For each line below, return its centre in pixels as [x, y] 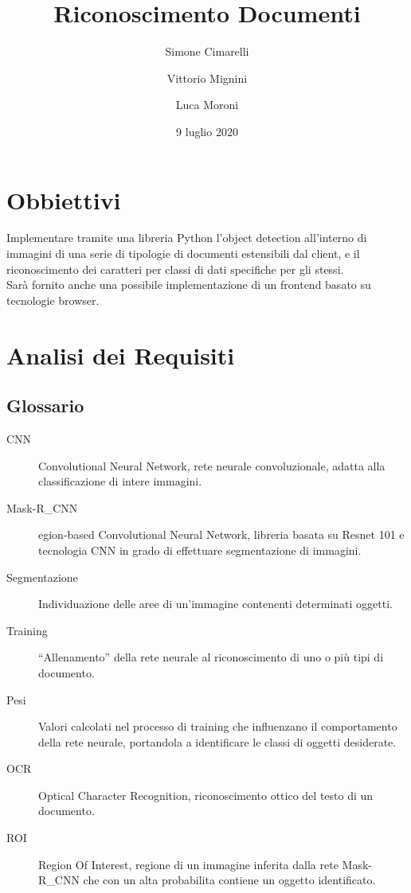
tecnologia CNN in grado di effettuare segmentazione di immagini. [200, 550]
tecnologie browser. [53, 300]
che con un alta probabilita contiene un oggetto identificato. [229, 880]
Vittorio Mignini [207, 78]
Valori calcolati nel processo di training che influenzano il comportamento [218, 726]
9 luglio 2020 [207, 131]
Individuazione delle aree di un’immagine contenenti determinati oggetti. [215, 604]
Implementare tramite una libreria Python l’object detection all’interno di [187, 238]
